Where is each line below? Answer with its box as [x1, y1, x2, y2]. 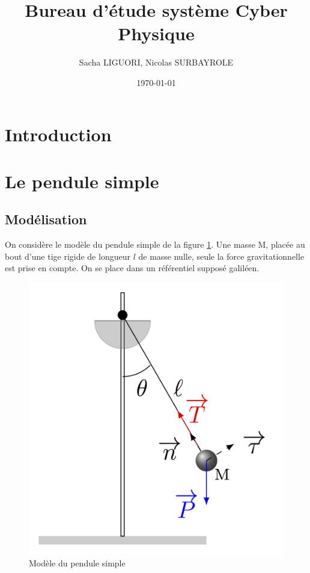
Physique [118, 21, 195, 46]
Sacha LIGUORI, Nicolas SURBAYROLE [79, 56, 234, 69]
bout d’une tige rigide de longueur [5, 250, 130, 262]
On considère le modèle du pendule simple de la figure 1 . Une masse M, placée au [5, 238, 305, 251]
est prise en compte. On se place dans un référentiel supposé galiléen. [5, 262, 260, 274]
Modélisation [5, 210, 87, 228]
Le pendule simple [5, 168, 159, 193]
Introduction [5, 121, 112, 146]
